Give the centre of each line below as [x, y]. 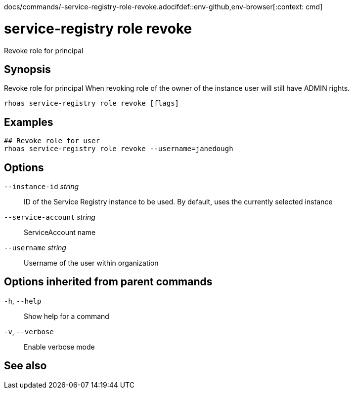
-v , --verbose [29, 331]
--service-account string [50, 217]
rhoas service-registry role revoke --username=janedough [119, 149]
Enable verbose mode [59, 347]
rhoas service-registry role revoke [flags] [92, 103]
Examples [29, 122]
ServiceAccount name [60, 233]
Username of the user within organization [91, 263]
